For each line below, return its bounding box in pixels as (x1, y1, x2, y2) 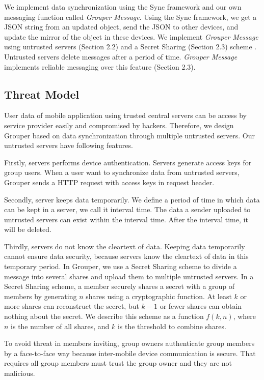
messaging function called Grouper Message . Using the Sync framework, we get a (4, 11, 257, 22)
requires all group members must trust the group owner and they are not (4, 358, 232, 368)
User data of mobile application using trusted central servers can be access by (4, 110, 247, 121)
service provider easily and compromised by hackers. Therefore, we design (4, 120, 234, 130)
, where (233, 311, 256, 321)
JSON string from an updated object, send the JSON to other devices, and (4, 21, 239, 32)
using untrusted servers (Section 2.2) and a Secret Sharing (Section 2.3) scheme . (4, 41, 257, 52)
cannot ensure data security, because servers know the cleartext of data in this (4, 251, 249, 261)
